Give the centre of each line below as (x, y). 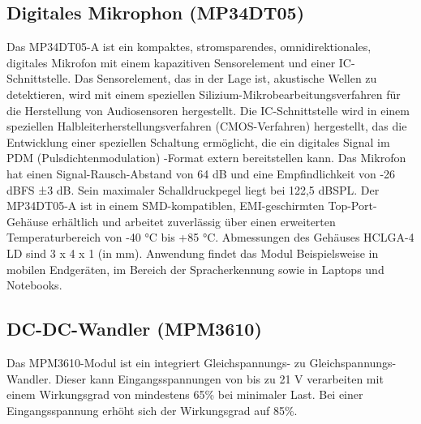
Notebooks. (34, 285)
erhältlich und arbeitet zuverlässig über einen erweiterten (194, 221)
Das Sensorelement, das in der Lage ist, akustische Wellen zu (226, 78)
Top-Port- (352, 206)
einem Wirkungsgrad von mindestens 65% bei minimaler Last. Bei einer (185, 394)
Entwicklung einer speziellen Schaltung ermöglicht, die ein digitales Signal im (198, 141)
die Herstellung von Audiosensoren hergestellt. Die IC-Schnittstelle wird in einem (208, 110)
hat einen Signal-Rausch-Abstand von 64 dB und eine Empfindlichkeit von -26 (201, 173)
